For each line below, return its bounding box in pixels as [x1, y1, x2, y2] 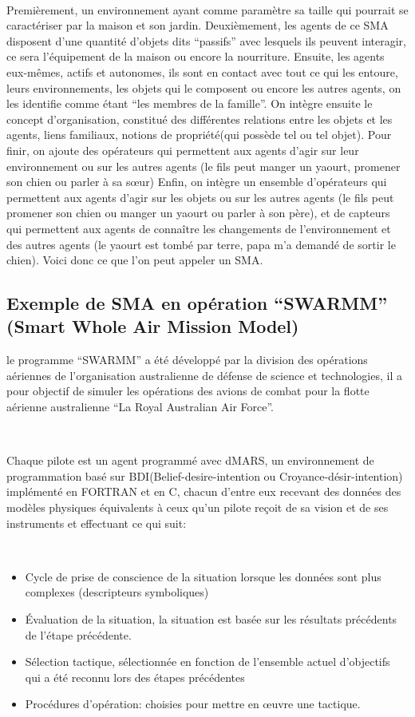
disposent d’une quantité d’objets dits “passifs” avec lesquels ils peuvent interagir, [6, 32, 406, 49]
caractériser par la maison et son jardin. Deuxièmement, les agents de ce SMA [6, 17, 389, 34]
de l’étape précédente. [25, 626, 132, 643]
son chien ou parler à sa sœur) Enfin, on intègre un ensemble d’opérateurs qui [6, 173, 387, 190]
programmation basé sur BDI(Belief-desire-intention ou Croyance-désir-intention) [6, 467, 403, 484]
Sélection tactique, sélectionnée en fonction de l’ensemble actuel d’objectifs [25, 653, 390, 670]
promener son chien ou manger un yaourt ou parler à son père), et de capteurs [6, 204, 390, 221]
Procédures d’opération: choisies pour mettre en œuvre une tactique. [25, 695, 361, 712]
